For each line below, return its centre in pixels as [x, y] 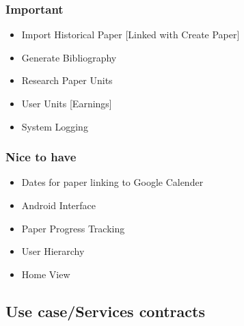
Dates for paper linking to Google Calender [112, 182]
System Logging [55, 126]
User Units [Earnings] [67, 103]
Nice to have [41, 157]
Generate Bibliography [69, 57]
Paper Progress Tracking [73, 228]
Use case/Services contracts [105, 311]
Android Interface [59, 205]
